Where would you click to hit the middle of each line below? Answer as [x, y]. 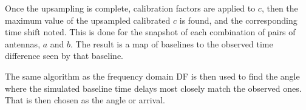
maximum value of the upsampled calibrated [88, 20]
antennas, [23, 43]
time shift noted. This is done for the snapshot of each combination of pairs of [150, 32]
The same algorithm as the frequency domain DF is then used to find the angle [152, 76]
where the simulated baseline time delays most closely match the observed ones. [153, 88]
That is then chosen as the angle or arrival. [85, 100]
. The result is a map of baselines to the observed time [172, 43]
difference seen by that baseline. [64, 56]
